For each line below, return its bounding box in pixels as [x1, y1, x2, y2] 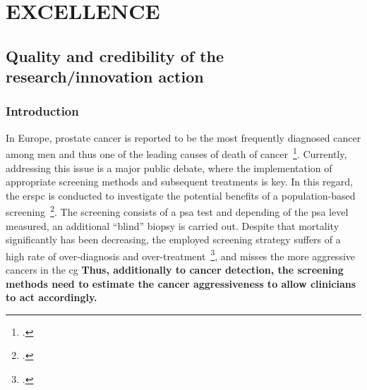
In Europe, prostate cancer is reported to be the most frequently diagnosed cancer [6, 130, 361, 145]
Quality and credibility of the [6, 44, 224, 66]
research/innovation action [6, 66, 204, 87]
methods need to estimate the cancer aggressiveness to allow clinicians [6, 276, 356, 291]
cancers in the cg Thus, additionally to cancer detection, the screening [6, 262, 344, 277]
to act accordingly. [6, 290, 97, 305]
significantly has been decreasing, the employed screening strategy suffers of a [6, 232, 341, 247]
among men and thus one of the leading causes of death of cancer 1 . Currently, [6, 145, 347, 162]
